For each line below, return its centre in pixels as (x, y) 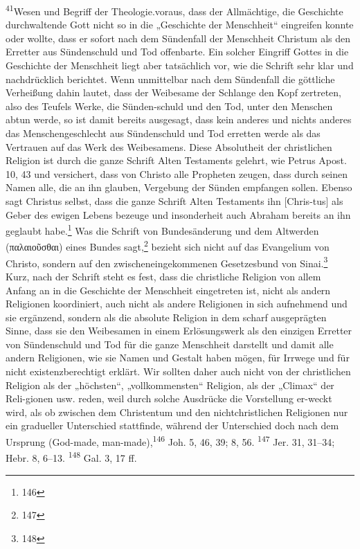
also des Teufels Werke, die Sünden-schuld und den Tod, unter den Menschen (169, 106)
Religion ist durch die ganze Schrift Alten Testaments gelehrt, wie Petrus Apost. (176, 160)
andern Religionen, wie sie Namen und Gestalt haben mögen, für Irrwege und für (178, 358)
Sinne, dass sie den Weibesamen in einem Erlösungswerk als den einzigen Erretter (179, 331)
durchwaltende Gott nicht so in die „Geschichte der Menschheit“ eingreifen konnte (180, 25)
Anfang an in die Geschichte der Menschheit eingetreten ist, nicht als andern (168, 290)
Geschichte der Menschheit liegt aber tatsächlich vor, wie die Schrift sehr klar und (180, 65)
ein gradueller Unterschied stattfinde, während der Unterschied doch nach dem (172, 425)
